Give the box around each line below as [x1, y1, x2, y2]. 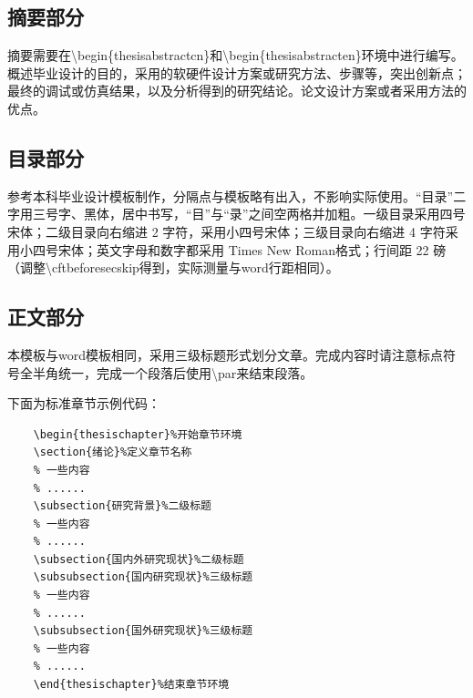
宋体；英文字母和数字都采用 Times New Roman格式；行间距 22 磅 [57, 240, 447, 259]
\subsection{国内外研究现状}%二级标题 [33, 552, 244, 566]
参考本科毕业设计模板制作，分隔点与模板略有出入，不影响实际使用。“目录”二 [7, 186, 467, 205]
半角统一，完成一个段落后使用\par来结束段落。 [32, 363, 314, 382]
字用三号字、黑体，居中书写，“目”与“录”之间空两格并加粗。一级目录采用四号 [7, 204, 466, 223]
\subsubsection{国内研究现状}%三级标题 [33, 570, 253, 584]
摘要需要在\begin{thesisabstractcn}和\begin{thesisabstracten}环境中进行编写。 [7, 46, 464, 65]
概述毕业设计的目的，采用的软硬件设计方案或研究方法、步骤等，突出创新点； [7, 63, 467, 82]
